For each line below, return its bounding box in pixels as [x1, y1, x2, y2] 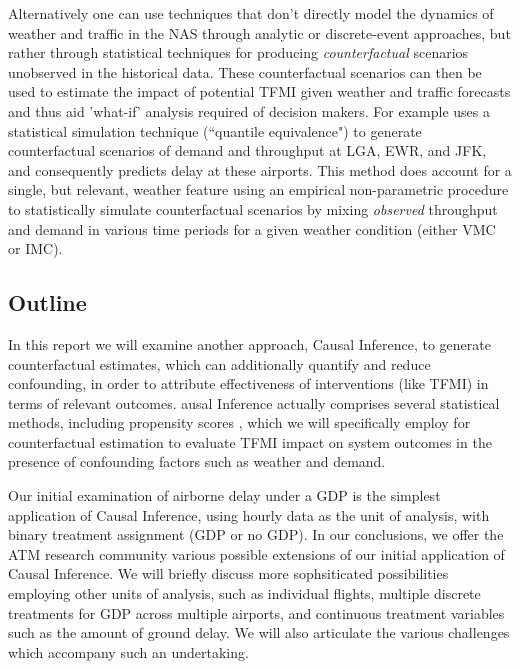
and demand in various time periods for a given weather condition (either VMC [8, 218, 496, 239]
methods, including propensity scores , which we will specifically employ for [8, 412, 471, 433]
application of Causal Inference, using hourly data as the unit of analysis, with [8, 504, 490, 525]
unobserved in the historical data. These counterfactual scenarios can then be [8, 61, 482, 82]
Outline [8, 287, 87, 318]
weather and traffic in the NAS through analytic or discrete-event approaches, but [8, 22, 511, 43]
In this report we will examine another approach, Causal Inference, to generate [8, 333, 491, 354]
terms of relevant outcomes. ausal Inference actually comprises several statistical [8, 392, 500, 413]
